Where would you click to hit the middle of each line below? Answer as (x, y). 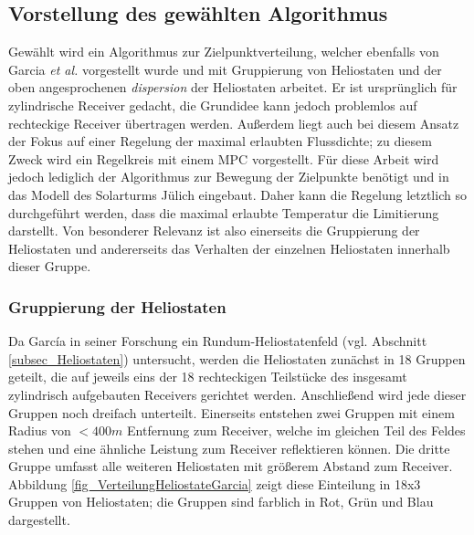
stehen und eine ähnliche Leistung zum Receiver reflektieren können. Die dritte (229, 448)
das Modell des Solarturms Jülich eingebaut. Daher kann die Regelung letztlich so (237, 194)
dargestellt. (39, 520)
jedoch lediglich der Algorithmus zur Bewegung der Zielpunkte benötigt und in (229, 177)
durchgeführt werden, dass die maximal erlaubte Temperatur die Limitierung (224, 212)
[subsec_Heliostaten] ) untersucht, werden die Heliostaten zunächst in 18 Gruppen (237, 358)
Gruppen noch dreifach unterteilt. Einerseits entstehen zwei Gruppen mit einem (232, 412)
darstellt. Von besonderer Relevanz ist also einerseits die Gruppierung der (214, 231)
